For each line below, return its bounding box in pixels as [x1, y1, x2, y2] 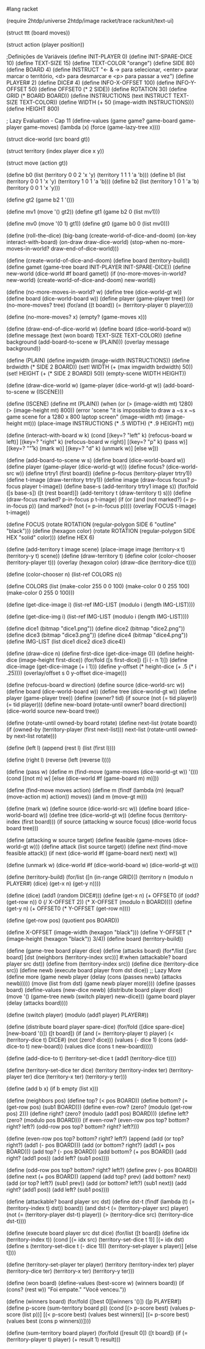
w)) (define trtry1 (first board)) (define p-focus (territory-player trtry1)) [15, 470, 192, 477]
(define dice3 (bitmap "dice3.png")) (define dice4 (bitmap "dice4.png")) [6, 631, 188, 639]
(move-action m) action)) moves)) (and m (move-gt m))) [6, 793, 148, 800]
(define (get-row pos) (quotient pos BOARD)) [6, 917, 119, 924]
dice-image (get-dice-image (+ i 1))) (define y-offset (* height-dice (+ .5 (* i [6, 663, 197, 670]
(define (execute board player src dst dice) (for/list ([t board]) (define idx [6, 1229, 190, 1237]
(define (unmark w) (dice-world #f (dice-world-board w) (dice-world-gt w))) [6, 862, 199, 868]
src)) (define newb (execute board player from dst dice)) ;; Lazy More [6, 967, 182, 973]
